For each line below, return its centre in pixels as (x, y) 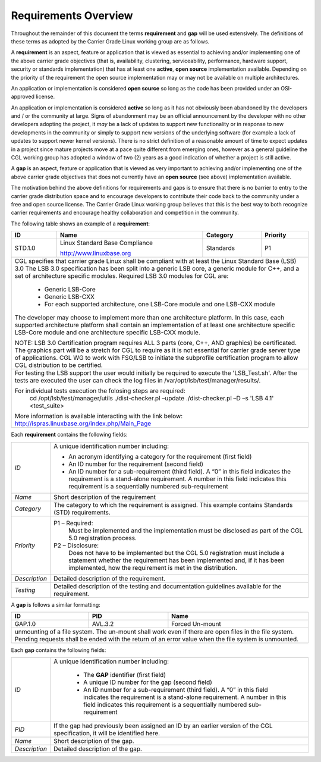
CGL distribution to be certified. (59, 365)
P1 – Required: (73, 523)
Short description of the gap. (94, 741)
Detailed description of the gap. (98, 749)
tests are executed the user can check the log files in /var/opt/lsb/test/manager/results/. (138, 381)
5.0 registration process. (103, 538)
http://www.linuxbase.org (95, 253)
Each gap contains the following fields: (59, 650)
